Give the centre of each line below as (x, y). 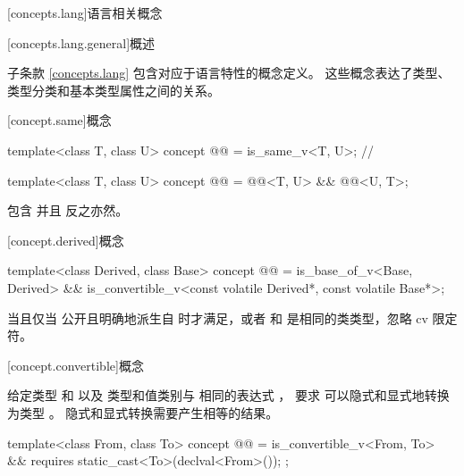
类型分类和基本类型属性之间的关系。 (114, 90)
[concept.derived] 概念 (66, 240)
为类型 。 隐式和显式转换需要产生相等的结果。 (143, 412)
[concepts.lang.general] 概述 (81, 42)
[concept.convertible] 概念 (76, 365)
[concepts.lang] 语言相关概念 (85, 13)
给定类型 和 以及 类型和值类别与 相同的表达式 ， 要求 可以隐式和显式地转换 (228, 395)
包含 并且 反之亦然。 (68, 210)
